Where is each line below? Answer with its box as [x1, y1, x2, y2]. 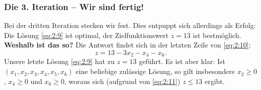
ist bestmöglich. [193, 29, 241, 40]
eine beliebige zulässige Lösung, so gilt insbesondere [75, 66, 235, 76]
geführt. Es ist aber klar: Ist [139, 56, 225, 66]
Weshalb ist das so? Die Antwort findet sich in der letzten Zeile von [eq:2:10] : [4, 39, 251, 50]
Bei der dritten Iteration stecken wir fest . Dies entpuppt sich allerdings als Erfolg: [4, 20, 256, 30]
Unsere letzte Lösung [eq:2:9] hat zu [4, 56, 115, 66]
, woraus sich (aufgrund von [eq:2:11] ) [64, 75, 181, 86]
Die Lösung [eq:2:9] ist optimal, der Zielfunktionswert [4, 29, 169, 40]
